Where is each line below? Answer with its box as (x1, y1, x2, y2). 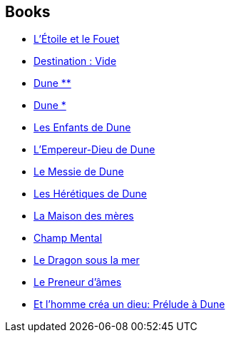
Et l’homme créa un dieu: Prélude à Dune (34, 298, 225, 311)
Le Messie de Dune (34, 165, 124, 178)
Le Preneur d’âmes (34, 276, 122, 289)
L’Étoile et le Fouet (34, 33, 120, 46)
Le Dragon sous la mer (34, 254, 140, 267)
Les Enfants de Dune (34, 121, 131, 134)
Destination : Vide (34, 55, 117, 68)
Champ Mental (34, 232, 103, 245)
